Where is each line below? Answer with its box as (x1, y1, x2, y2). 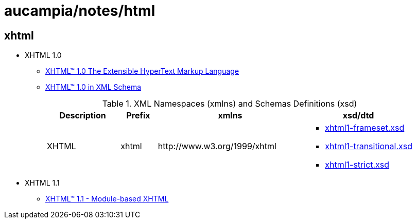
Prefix (126, 110, 150, 121)
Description (59, 110, 106, 121)
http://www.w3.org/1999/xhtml (158, 141, 276, 152)
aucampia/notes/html (4, 2, 155, 19)
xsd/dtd (342, 110, 374, 121)
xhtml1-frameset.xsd (325, 123, 405, 133)
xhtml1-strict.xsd (325, 159, 390, 170)
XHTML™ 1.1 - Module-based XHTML (45, 194, 169, 204)
